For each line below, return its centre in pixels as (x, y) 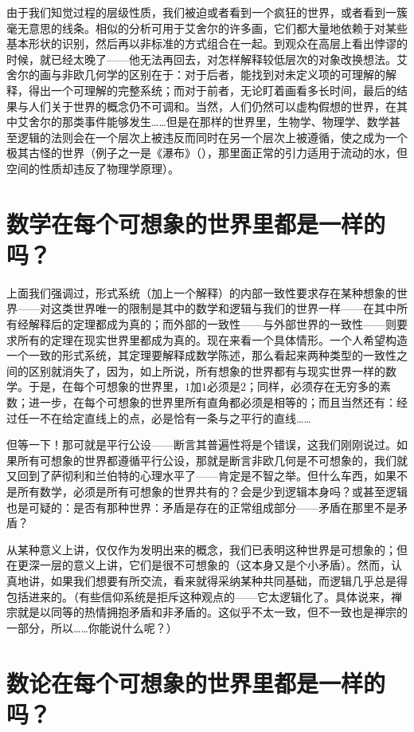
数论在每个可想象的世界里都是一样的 (196, 682)
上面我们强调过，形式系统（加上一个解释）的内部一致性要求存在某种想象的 (201, 292)
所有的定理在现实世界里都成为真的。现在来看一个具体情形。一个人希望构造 (212, 339)
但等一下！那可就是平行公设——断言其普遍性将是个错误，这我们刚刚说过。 (201, 445)
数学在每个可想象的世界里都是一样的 (196, 223)
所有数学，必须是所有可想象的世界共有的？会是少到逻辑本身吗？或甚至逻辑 (212, 491)
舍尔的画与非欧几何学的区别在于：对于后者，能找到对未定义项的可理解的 (196, 75)
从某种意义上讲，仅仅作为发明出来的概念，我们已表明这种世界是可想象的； (201, 549)
